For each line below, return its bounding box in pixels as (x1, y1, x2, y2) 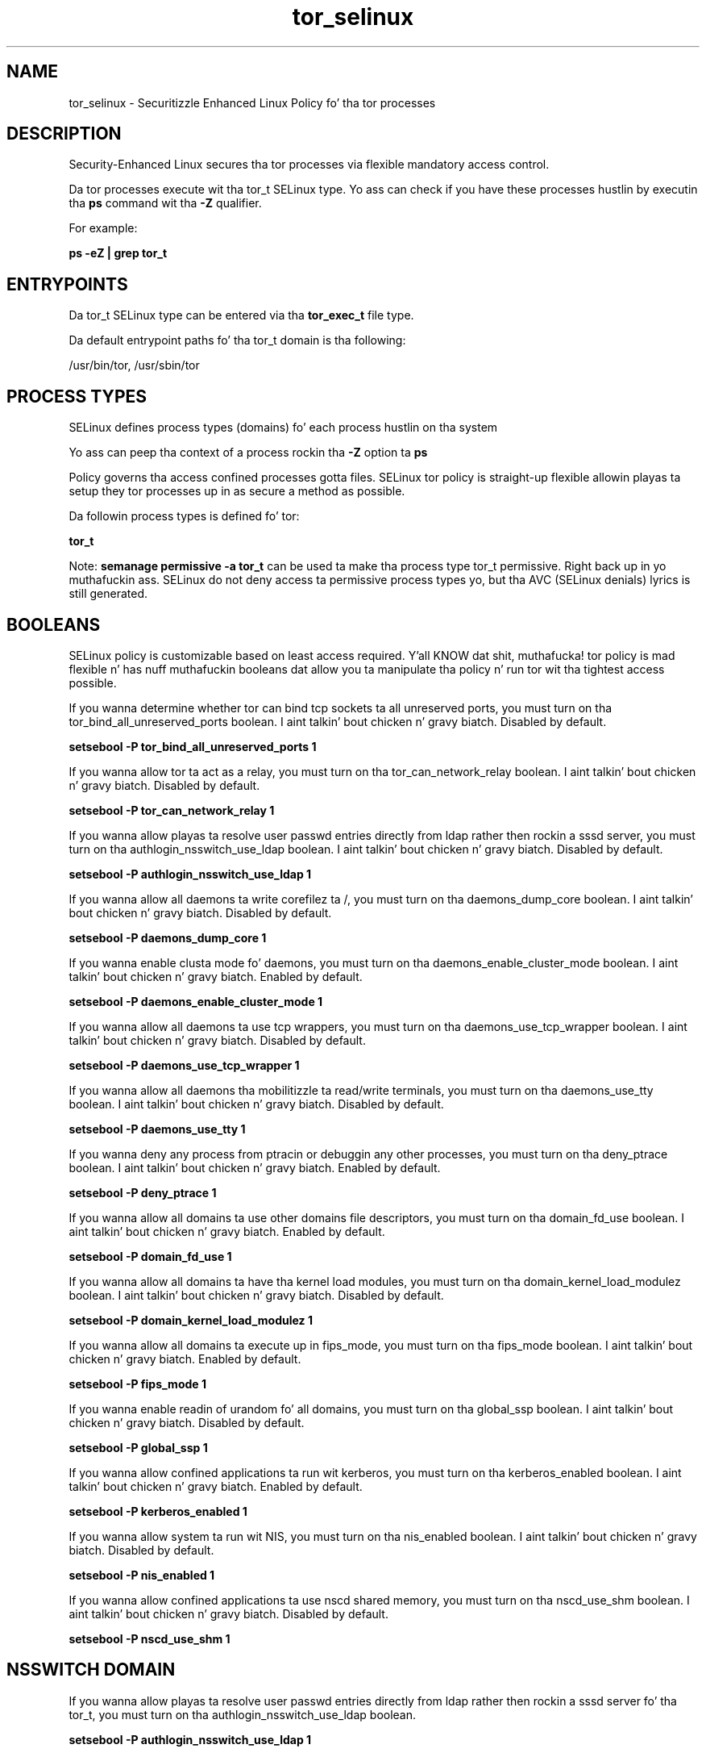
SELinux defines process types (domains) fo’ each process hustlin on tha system (69, 420, 498, 435)
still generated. (69, 586, 147, 601)
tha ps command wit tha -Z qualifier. (69, 196, 262, 211)
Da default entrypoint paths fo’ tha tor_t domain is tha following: (69, 333, 406, 348)
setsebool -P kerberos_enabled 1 (69, 1504, 247, 1518)
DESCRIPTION (6, 123, 122, 144)
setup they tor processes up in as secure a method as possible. (69, 484, 405, 499)
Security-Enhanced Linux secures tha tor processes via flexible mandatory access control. (69, 157, 550, 172)
